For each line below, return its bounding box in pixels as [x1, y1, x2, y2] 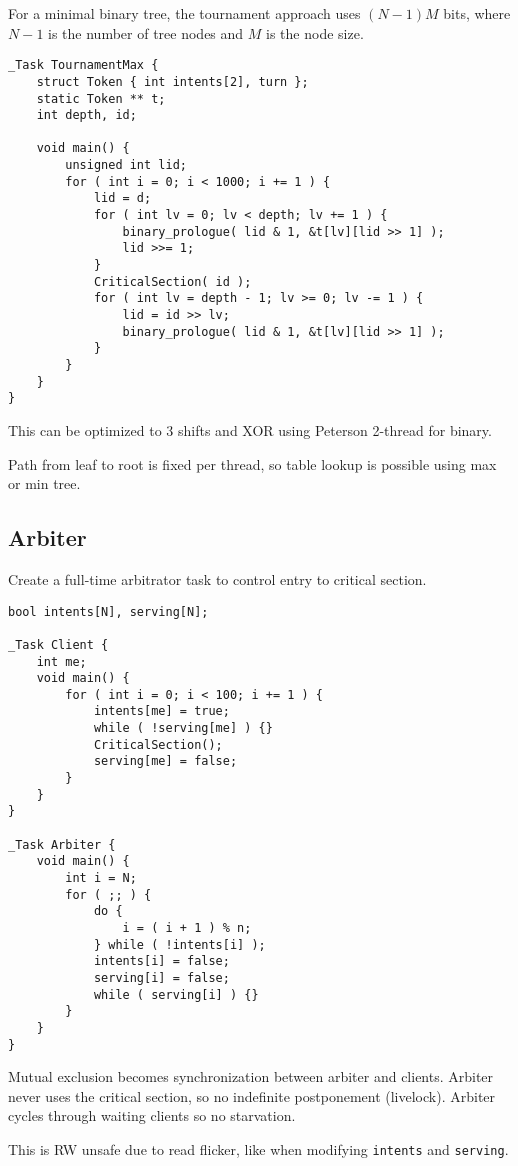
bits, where [443, 3, 511, 23]
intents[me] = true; [93, 704, 230, 719]
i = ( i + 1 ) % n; [122, 921, 252, 936]
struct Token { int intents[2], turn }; [36, 74, 309, 89]
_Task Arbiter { [8, 837, 116, 852]
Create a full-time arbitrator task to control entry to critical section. [8, 568, 427, 589]
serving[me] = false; [93, 754, 238, 769]
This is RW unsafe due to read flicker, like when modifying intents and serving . [8, 1139, 509, 1160]
